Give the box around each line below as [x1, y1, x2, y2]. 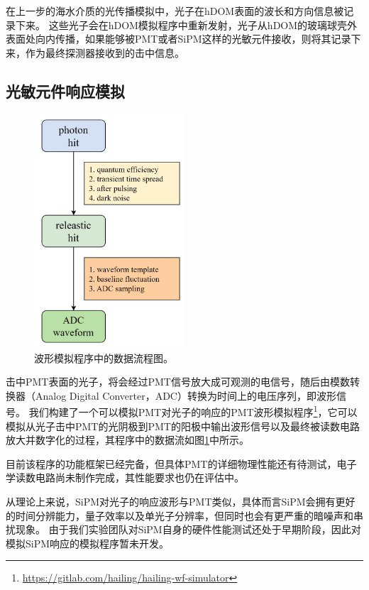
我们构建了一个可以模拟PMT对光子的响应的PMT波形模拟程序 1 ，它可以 [28, 403, 358, 420]
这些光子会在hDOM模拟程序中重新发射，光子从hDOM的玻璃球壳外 [48, 17, 358, 32]
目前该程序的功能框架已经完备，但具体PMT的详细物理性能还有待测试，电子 [6, 456, 357, 471]
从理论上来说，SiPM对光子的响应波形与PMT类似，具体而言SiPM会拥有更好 [6, 493, 356, 508]
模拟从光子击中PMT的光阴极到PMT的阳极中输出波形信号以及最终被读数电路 [6, 418, 360, 433]
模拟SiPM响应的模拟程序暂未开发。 [6, 535, 170, 550]
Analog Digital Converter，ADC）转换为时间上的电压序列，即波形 [35, 388, 336, 403]
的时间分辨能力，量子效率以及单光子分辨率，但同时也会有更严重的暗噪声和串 [6, 508, 363, 523]
